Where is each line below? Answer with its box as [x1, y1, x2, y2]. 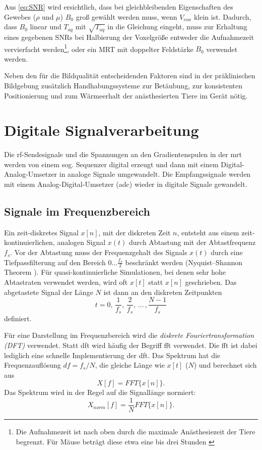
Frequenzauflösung [4, 360, 61, 370]
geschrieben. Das [185, 277, 237, 287]
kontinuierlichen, [4, 237, 55, 247]
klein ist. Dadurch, [193, 11, 251, 22]
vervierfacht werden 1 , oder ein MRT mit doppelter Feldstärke [4, 42, 193, 54]
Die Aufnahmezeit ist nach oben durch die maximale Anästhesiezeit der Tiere [16, 426, 255, 436]
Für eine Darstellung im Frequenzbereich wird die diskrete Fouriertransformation [4, 330, 254, 340]
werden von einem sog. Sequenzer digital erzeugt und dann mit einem [4, 159, 219, 169]
